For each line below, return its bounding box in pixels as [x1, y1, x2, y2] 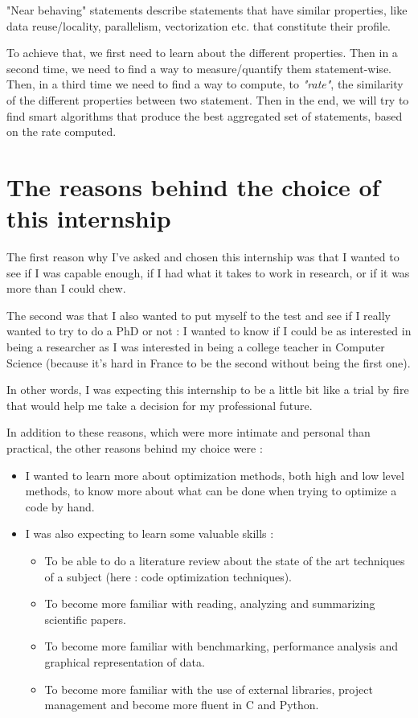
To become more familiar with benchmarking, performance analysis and [44, 638, 399, 654]
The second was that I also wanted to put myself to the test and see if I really [6, 306, 391, 323]
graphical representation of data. [44, 653, 205, 670]
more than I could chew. [6, 280, 126, 297]
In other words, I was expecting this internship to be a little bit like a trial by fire [6, 381, 409, 398]
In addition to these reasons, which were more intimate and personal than [6, 424, 371, 441]
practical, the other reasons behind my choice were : [6, 440, 263, 456]
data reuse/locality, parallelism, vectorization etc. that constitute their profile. [6, 17, 391, 34]
